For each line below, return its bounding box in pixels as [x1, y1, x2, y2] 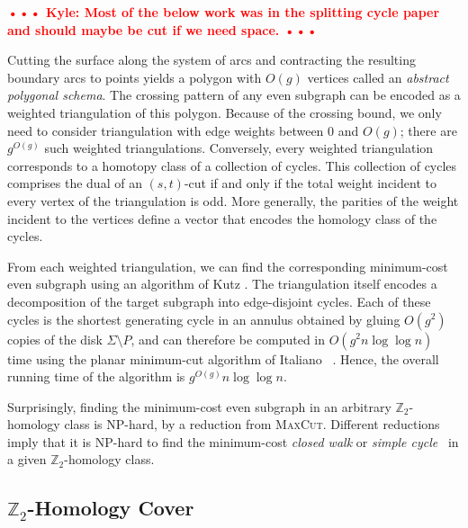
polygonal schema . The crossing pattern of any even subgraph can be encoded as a [7, 85, 461, 104]
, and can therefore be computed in [130, 329, 326, 348]
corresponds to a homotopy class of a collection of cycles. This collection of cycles [7, 156, 457, 175]
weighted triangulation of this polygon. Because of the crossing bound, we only [7, 103, 442, 121]
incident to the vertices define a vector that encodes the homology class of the [7, 209, 437, 228]
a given [7, 450, 47, 469]
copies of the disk [7, 329, 103, 348]
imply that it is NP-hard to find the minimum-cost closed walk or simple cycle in [7, 432, 459, 451]
